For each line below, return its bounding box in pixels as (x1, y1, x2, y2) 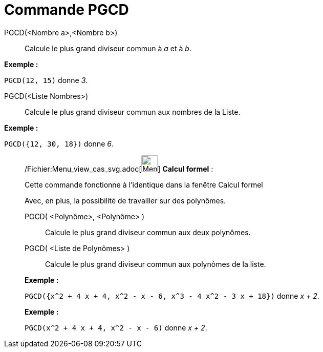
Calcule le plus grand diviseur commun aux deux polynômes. (45, 227, 251, 237)
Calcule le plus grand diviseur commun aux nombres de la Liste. (25, 107, 241, 116)
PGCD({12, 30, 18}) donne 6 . (4, 139, 114, 148)
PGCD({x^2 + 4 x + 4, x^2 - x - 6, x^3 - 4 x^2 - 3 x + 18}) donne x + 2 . (25, 291, 319, 300)
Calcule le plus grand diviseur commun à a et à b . (25, 44, 191, 53)
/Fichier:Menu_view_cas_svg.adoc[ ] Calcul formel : (25, 164, 213, 173)
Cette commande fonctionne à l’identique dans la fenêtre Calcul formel (25, 180, 263, 189)
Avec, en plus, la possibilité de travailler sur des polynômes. (25, 196, 226, 205)
